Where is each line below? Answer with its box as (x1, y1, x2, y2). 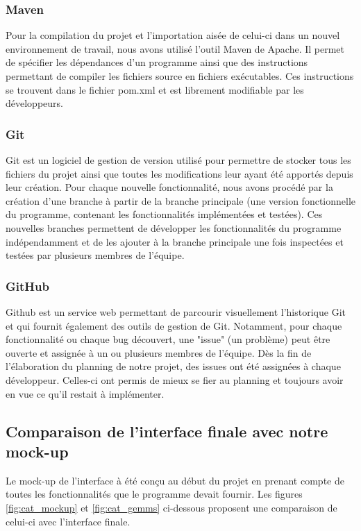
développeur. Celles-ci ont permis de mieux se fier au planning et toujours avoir (6, 372, 344, 387)
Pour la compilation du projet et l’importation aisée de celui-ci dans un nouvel (6, 28, 340, 42)
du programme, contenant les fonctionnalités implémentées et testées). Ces (6, 207, 323, 221)
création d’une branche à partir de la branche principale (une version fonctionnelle (6, 193, 356, 208)
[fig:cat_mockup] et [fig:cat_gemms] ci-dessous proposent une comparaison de (6, 500, 337, 514)
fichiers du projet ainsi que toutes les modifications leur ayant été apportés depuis (6, 166, 353, 180)
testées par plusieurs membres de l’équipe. (6, 248, 185, 262)
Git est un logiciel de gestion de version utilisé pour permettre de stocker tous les (6, 153, 351, 167)
